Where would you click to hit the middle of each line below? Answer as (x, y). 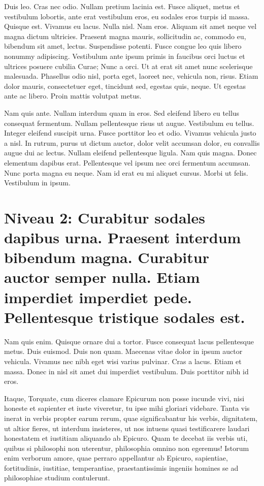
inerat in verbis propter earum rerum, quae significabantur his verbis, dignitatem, (131, 418)
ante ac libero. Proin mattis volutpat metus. (73, 96)
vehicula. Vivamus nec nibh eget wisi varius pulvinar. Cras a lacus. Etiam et (123, 361)
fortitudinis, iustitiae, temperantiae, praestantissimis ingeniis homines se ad (121, 467)
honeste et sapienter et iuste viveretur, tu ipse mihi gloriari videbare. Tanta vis (127, 408)
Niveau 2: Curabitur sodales (105, 217)
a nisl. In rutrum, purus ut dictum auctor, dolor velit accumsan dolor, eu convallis (132, 142)
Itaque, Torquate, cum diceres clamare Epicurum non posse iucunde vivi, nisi (124, 398)
